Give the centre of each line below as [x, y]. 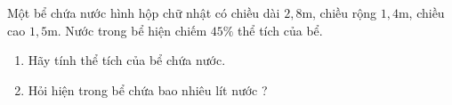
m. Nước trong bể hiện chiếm [127, 30]
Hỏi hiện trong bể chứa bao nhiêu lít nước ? [148, 89]
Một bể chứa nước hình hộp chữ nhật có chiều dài [144, 12]
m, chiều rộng [339, 12]
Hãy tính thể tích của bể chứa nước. [127, 60]
